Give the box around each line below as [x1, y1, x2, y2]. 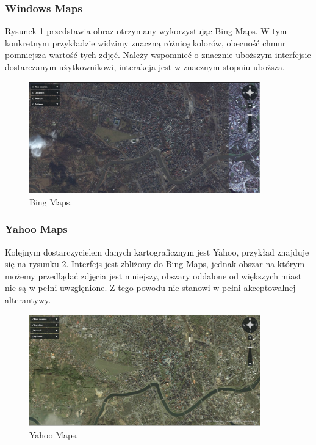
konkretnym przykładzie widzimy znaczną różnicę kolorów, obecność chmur [5, 36, 286, 49]
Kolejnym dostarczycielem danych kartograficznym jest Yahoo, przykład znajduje [5, 245, 309, 258]
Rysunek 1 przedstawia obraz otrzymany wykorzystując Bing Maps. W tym [5, 24, 287, 37]
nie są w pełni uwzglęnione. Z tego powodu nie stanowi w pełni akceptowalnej [5, 281, 296, 294]
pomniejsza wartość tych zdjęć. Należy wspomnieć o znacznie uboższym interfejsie [5, 48, 311, 61]
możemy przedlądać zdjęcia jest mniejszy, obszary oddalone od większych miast [5, 269, 302, 282]
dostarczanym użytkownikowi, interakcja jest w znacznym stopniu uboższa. [5, 61, 285, 73]
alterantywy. [5, 293, 51, 306]
